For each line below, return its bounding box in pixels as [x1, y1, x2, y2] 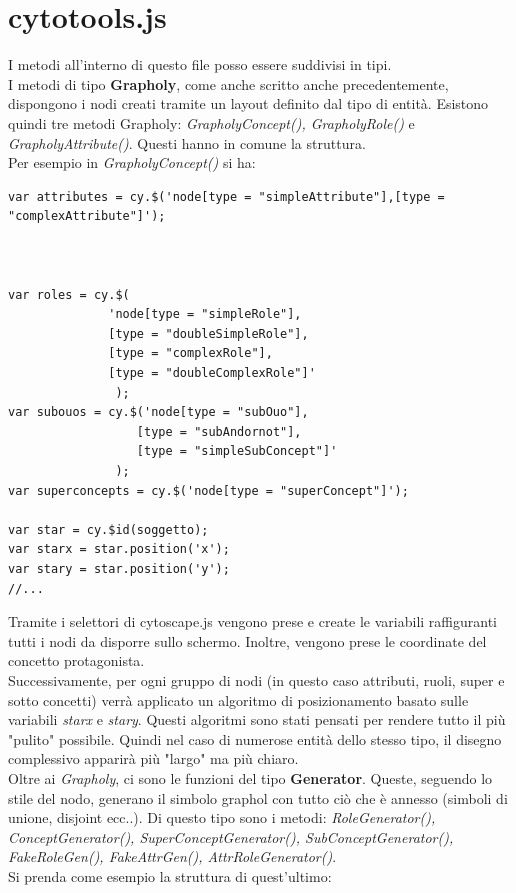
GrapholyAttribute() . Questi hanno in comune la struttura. [8, 132, 366, 153]
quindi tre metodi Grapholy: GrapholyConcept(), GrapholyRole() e [8, 112, 415, 133]
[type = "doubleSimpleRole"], [108, 326, 309, 341]
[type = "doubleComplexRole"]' [108, 366, 316, 381]
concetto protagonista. [8, 650, 145, 671]
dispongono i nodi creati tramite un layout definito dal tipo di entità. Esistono [8, 93, 489, 114]
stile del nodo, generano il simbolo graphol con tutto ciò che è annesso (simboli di [8, 787, 508, 808]
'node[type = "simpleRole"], [108, 307, 302, 322]
